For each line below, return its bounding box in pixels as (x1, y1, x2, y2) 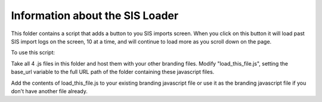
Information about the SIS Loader (11, 9, 179, 22)
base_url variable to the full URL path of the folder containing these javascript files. (11, 69, 215, 76)
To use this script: (11, 49, 55, 56)
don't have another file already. (11, 87, 88, 95)
